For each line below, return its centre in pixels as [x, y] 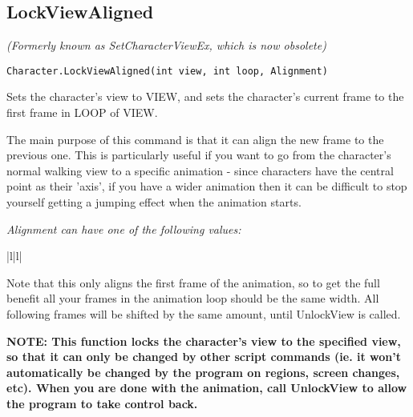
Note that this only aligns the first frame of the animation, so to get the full [193, 282]
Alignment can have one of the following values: [124, 229]
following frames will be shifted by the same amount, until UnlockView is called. [204, 313]
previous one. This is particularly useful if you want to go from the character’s [199, 155]
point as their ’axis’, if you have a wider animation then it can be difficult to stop [207, 186]
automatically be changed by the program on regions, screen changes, [203, 372]
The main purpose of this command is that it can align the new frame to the [195, 139]
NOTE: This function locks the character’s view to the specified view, [204, 341]
